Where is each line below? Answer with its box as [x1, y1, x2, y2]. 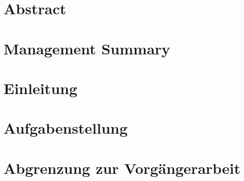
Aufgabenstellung [4, 117, 128, 138]
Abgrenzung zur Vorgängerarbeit [4, 157, 241, 178]
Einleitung [4, 77, 78, 98]
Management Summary [4, 38, 170, 58]
